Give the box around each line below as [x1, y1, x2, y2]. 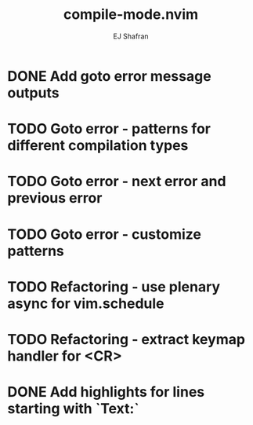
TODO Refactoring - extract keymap [7, 330, 246, 348]
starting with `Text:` [7, 400, 139, 418]
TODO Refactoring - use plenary [7, 277, 221, 295]
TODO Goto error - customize [7, 225, 201, 243]
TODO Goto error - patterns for [7, 120, 211, 138]
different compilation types [7, 137, 189, 155]
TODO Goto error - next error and [7, 173, 226, 190]
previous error [7, 189, 103, 207]
